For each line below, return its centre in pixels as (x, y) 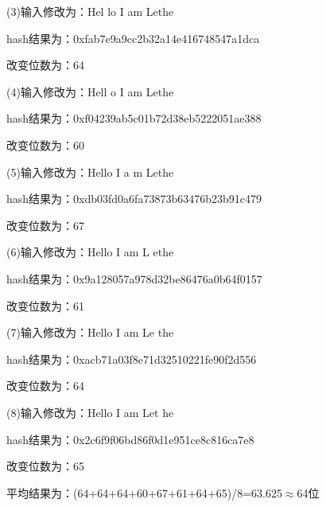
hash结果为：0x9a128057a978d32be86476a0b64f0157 (134, 278)
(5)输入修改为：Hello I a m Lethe (90, 172)
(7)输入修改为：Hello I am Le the (90, 332)
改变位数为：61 (45, 305)
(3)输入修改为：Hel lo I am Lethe (90, 11)
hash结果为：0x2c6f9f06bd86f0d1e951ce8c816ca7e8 (130, 439)
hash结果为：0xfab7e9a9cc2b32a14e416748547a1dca (133, 38)
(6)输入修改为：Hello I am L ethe (90, 252)
